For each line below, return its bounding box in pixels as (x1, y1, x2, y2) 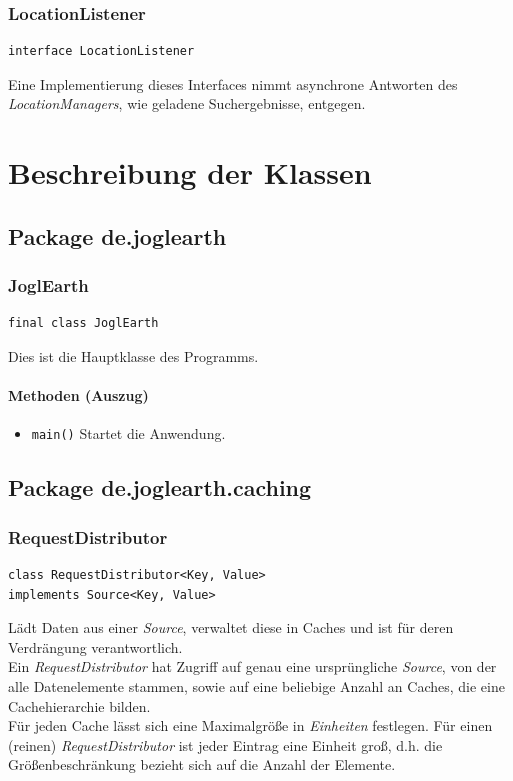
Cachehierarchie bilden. (8, 695, 151, 716)
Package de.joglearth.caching (8, 472, 312, 503)
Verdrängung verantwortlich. (8, 636, 183, 657)
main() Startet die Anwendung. (31, 423, 226, 444)
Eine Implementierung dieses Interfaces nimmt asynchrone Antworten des (8, 73, 458, 94)
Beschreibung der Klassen (8, 152, 372, 193)
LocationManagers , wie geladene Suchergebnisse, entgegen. (8, 93, 366, 114)
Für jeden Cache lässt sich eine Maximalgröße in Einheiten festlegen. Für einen (8, 715, 493, 736)
